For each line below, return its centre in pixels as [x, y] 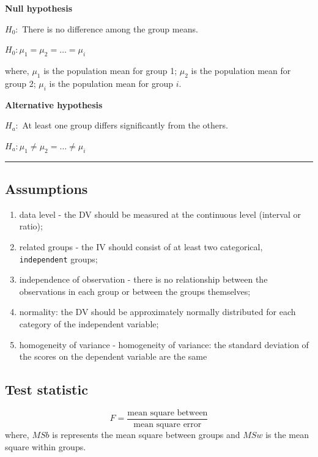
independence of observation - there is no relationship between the [143, 279]
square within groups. [46, 446]
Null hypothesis [39, 8]
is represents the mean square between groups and [146, 435]
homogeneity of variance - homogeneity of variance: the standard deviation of [164, 344]
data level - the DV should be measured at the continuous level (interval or [160, 214]
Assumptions [46, 188]
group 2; [20, 83]
